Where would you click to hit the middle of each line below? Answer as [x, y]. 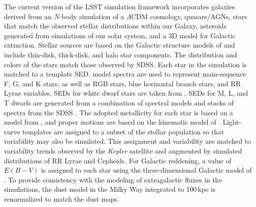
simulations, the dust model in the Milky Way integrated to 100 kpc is [110, 189]
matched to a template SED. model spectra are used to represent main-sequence [125, 74]
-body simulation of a [92, 16]
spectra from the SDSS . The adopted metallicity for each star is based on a [119, 112]
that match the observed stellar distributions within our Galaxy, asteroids [115, 26]
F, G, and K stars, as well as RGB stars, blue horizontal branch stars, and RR [123, 83]
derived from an [28, 16]
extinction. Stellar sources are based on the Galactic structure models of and [120, 45]
